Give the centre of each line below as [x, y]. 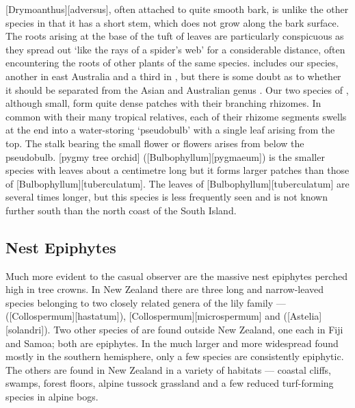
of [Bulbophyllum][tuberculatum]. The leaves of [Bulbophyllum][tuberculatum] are [177, 183]
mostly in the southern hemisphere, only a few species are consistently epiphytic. [175, 356]
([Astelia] [303, 316]
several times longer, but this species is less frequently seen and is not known [167, 197]
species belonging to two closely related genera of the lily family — [146, 302]
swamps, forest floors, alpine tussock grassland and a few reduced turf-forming [170, 383]
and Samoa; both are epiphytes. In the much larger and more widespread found [172, 343]
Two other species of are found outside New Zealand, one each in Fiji [198, 330]
